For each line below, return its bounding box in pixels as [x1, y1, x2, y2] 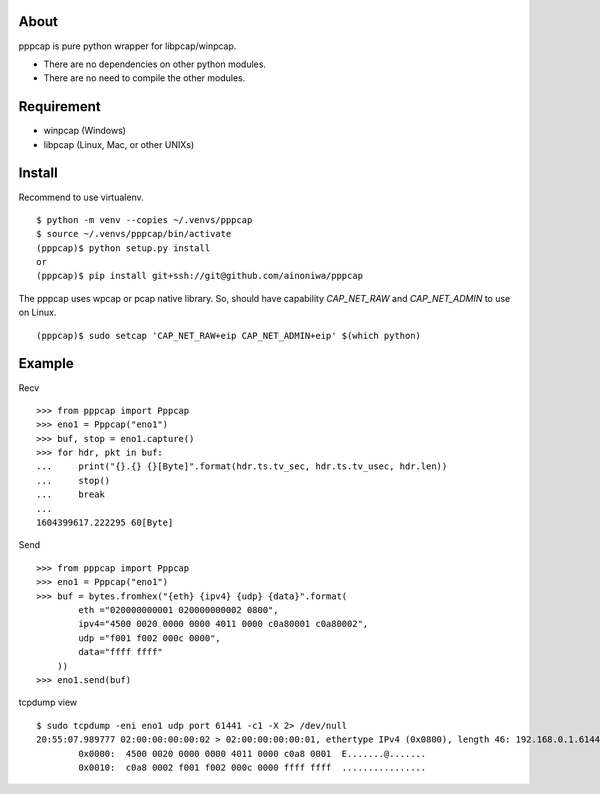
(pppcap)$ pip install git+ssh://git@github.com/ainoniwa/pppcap [36, 270, 364, 282]
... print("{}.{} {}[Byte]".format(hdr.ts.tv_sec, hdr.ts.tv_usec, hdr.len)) [36, 461, 448, 472]
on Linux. [18, 306, 57, 319]
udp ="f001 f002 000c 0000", [78, 632, 222, 644]
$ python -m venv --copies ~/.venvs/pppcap [36, 214, 253, 225]
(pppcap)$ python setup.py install [36, 242, 211, 254]
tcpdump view [18, 696, 78, 709]
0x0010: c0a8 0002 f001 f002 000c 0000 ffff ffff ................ [78, 761, 427, 773]
